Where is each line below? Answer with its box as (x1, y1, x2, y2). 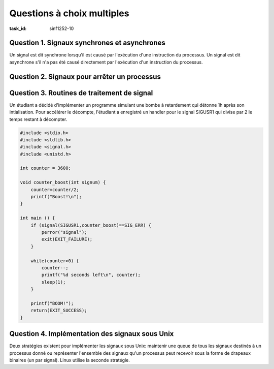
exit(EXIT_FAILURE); (41, 236, 93, 242)
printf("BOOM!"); (30, 300, 74, 306)
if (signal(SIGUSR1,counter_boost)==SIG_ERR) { (30, 222, 152, 228)
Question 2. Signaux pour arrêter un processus (9, 72, 161, 81)
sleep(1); (41, 279, 66, 285)
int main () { (20, 215, 55, 221)
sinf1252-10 (49, 25, 74, 32)
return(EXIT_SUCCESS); (30, 307, 87, 314)
